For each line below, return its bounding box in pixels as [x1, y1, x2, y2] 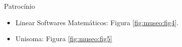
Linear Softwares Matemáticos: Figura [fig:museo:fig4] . [15, 17, 179, 27]
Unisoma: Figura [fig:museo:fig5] [15, 33, 112, 44]
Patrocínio [4, 1, 35, 11]
